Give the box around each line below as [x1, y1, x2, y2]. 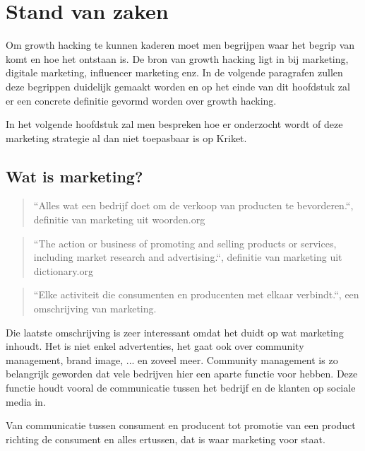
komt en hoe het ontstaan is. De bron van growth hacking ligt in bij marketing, [6, 51, 349, 66]
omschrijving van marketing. [33, 301, 157, 316]
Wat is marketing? [6, 165, 143, 187]
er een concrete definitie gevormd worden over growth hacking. [6, 93, 277, 107]
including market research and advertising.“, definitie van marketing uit [33, 250, 342, 264]
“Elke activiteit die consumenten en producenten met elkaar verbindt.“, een [33, 287, 359, 302]
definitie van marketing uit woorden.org [33, 212, 205, 227]
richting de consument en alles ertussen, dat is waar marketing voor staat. [6, 431, 325, 446]
